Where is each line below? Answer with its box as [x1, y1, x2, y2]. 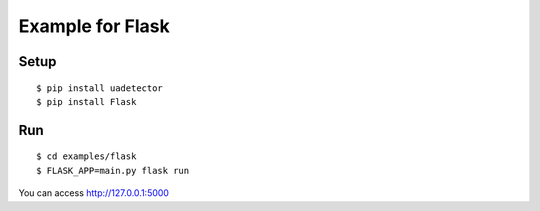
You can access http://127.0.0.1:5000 [18, 187, 170, 199]
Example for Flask [18, 15, 170, 37]
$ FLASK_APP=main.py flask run [36, 165, 190, 176]
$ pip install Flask [36, 96, 137, 107]
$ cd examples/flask [36, 151, 137, 162]
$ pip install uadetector [36, 82, 164, 94]
